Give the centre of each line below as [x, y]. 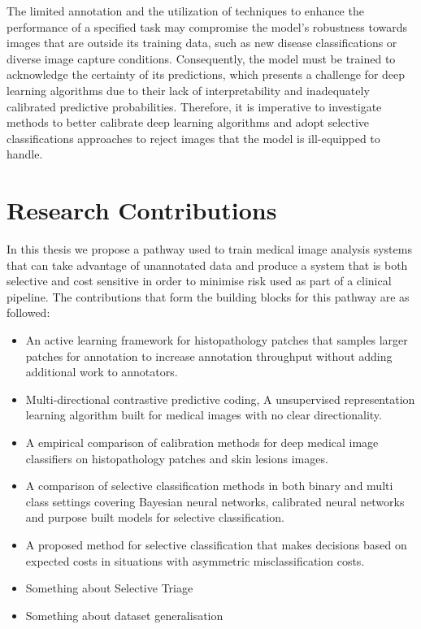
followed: [28, 312]
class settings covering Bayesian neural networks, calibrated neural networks [215, 501]
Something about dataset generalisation [124, 615]
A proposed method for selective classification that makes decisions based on [216, 544]
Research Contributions [142, 210]
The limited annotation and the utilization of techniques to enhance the [185, 11]
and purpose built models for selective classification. [155, 517]
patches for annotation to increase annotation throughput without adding [209, 356]
